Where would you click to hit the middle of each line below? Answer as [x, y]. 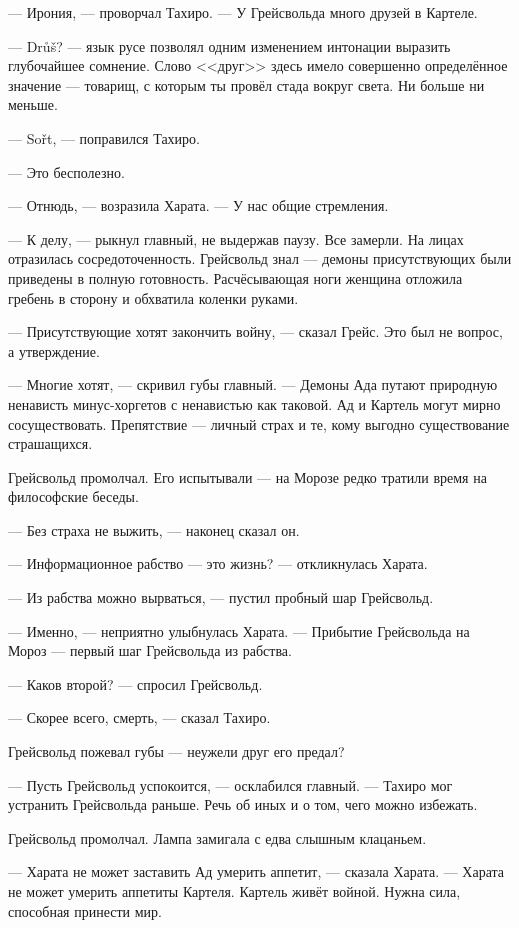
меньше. [33, 104]
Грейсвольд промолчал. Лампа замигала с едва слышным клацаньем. [217, 837]
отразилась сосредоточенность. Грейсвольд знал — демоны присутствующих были [260, 258]
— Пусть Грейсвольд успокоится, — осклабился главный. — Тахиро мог [230, 784]
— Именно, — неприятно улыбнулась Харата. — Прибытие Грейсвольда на [239, 630]
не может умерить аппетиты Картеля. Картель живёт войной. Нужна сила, [234, 891]
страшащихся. [50, 443]
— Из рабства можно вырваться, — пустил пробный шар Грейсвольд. [221, 597]
